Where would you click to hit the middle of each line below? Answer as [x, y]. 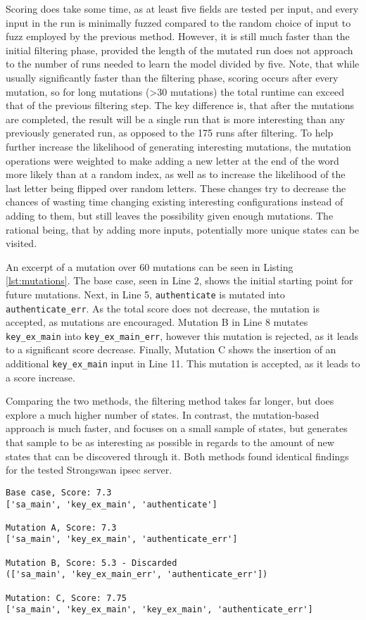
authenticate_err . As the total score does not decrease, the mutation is [163, 308]
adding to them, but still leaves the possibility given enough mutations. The [170, 215]
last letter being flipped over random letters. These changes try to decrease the [176, 188]
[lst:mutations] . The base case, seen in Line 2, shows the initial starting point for [179, 280]
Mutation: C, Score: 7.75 [66, 598]
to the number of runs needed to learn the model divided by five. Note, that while [183, 64]
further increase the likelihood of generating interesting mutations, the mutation [178, 146]
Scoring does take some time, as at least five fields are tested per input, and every [182, 8]
